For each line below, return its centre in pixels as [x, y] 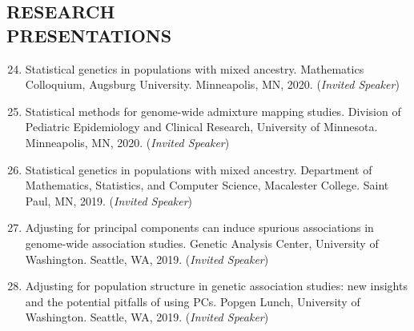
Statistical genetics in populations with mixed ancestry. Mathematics [195, 68]
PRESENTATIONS [89, 35]
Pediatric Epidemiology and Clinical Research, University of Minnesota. [201, 127]
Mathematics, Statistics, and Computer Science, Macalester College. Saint [207, 185]
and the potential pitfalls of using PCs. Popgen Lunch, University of [193, 301]
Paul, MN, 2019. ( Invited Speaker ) [109, 200]
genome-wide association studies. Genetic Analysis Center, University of [202, 243]
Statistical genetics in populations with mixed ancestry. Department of [199, 169]
